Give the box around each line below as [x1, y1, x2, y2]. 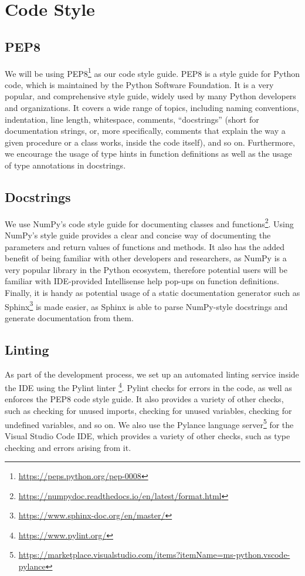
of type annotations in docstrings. [5, 159, 126, 171]
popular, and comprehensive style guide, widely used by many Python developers [5, 90, 296, 102]
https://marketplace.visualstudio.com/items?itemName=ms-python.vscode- [18, 548, 290, 561]
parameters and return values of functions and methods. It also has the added [5, 240, 285, 252]
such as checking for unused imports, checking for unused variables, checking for [5, 405, 292, 417]
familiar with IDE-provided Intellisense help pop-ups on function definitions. [5, 275, 279, 287]
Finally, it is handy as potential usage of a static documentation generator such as [5, 287, 300, 298]
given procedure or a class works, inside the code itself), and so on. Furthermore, [5, 136, 295, 148]
